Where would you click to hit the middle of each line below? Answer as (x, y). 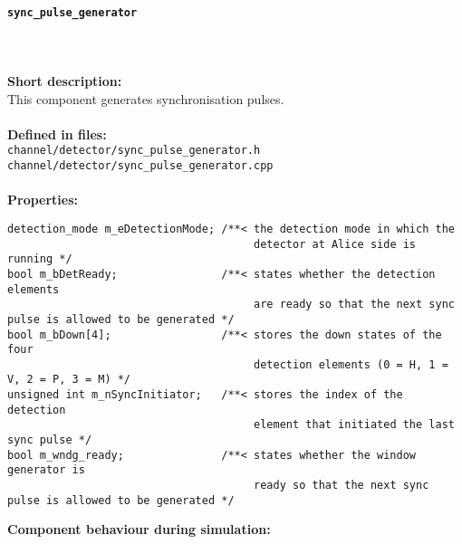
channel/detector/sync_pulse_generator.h (134, 151)
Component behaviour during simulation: (139, 529)
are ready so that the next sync (354, 305)
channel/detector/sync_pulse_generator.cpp (140, 166)
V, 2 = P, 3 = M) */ (69, 380)
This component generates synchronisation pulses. (146, 98)
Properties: (43, 200)
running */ (40, 259)
